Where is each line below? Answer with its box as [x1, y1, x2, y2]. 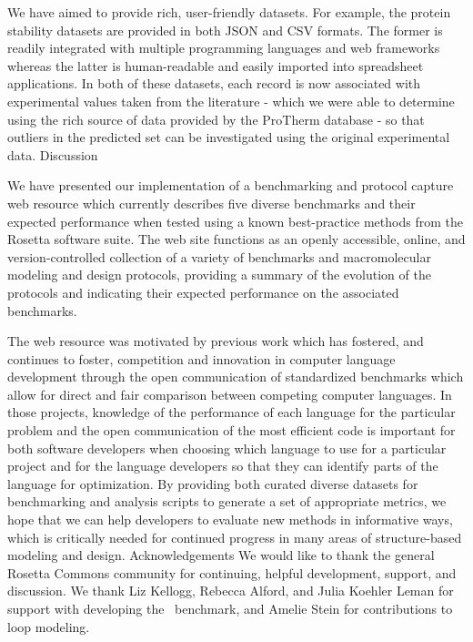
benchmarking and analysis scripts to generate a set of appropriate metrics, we [7, 492, 447, 511]
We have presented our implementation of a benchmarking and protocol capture [7, 176, 454, 195]
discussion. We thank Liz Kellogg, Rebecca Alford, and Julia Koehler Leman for [7, 581, 454, 600]
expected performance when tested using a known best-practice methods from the [7, 211, 463, 230]
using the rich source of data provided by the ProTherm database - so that [7, 109, 425, 128]
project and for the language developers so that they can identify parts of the [7, 456, 438, 475]
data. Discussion [7, 145, 98, 164]
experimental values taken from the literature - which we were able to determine [7, 91, 455, 110]
